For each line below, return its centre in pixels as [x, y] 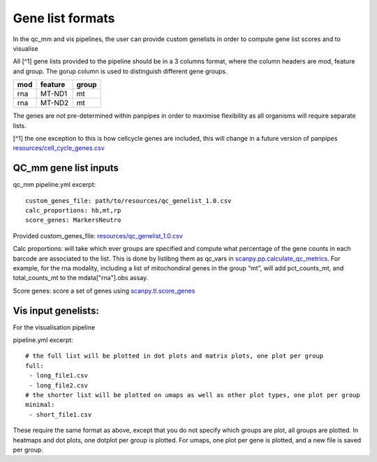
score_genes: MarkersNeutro [73, 220]
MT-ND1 [54, 94]
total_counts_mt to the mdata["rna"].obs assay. [81, 278]
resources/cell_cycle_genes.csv [59, 148]
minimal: [40, 405]
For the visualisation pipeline [54, 327]
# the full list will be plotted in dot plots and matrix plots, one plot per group [175, 356]
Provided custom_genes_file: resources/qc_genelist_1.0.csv [98, 236]
